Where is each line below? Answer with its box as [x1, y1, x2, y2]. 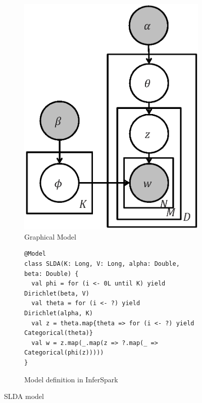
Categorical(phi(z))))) [24, 349, 104, 357]
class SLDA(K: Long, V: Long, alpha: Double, [24, 260, 180, 268]
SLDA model [4, 391, 44, 401]
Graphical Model [24, 231, 76, 242]
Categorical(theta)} [24, 329, 93, 337]
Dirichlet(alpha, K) [24, 309, 93, 317]
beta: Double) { [24, 270, 79, 277]
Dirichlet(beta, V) [24, 290, 89, 297]
